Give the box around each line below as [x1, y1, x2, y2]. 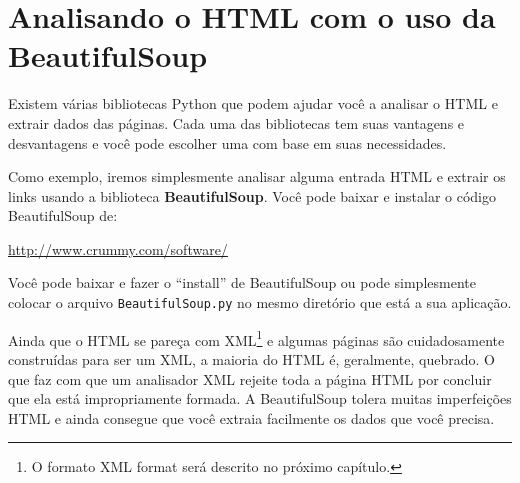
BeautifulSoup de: [8, 205, 118, 226]
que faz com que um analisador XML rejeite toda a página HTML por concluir [8, 368, 492, 389]
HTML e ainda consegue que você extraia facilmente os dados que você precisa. [8, 407, 495, 428]
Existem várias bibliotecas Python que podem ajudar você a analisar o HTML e [8, 93, 498, 114]
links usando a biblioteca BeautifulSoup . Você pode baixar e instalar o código [8, 185, 497, 206]
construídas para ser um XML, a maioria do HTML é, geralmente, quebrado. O [8, 348, 495, 369]
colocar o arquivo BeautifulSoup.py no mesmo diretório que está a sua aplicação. [8, 292, 512, 313]
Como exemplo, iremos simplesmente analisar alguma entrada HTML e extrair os [8, 166, 506, 187]
